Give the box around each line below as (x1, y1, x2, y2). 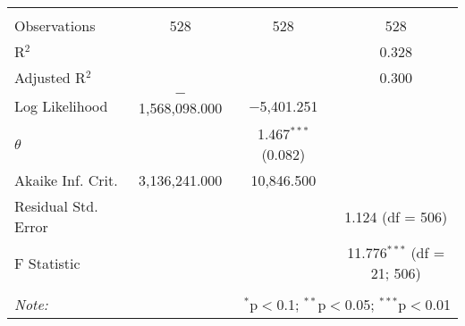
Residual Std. (14, 196, 98, 216)
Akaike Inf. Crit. (14, 170, 118, 190)
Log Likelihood (14, 95, 108, 116)
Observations (14, 15, 96, 36)
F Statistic (14, 252, 80, 273)
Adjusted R (14, 67, 86, 88)
